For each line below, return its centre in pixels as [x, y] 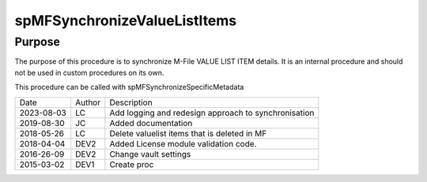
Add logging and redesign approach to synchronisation [212, 113]
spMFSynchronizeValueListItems [126, 20]
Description [131, 102]
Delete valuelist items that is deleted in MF [188, 133]
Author [88, 102]
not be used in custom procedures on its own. [89, 72]
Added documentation [151, 123]
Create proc [132, 164]
